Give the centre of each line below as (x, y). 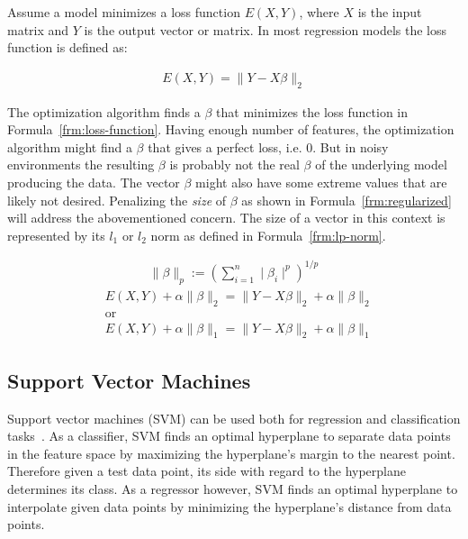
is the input (390, 12)
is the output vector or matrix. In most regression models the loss (265, 29)
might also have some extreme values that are (321, 182)
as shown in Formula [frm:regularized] (346, 200)
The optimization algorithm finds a (104, 111)
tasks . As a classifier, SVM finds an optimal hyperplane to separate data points (229, 436)
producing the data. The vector (94, 182)
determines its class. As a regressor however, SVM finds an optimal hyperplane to (233, 488)
